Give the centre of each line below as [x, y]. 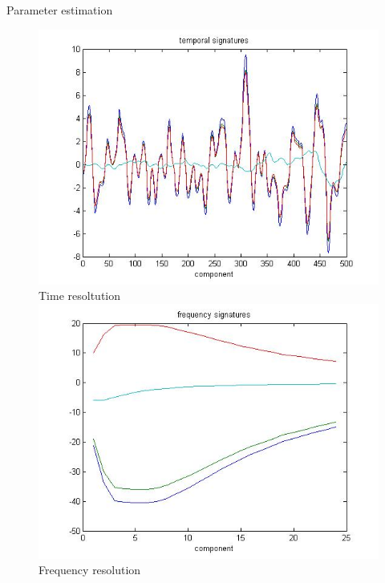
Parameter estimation [60, 10]
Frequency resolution [90, 570]
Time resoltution [80, 296]
